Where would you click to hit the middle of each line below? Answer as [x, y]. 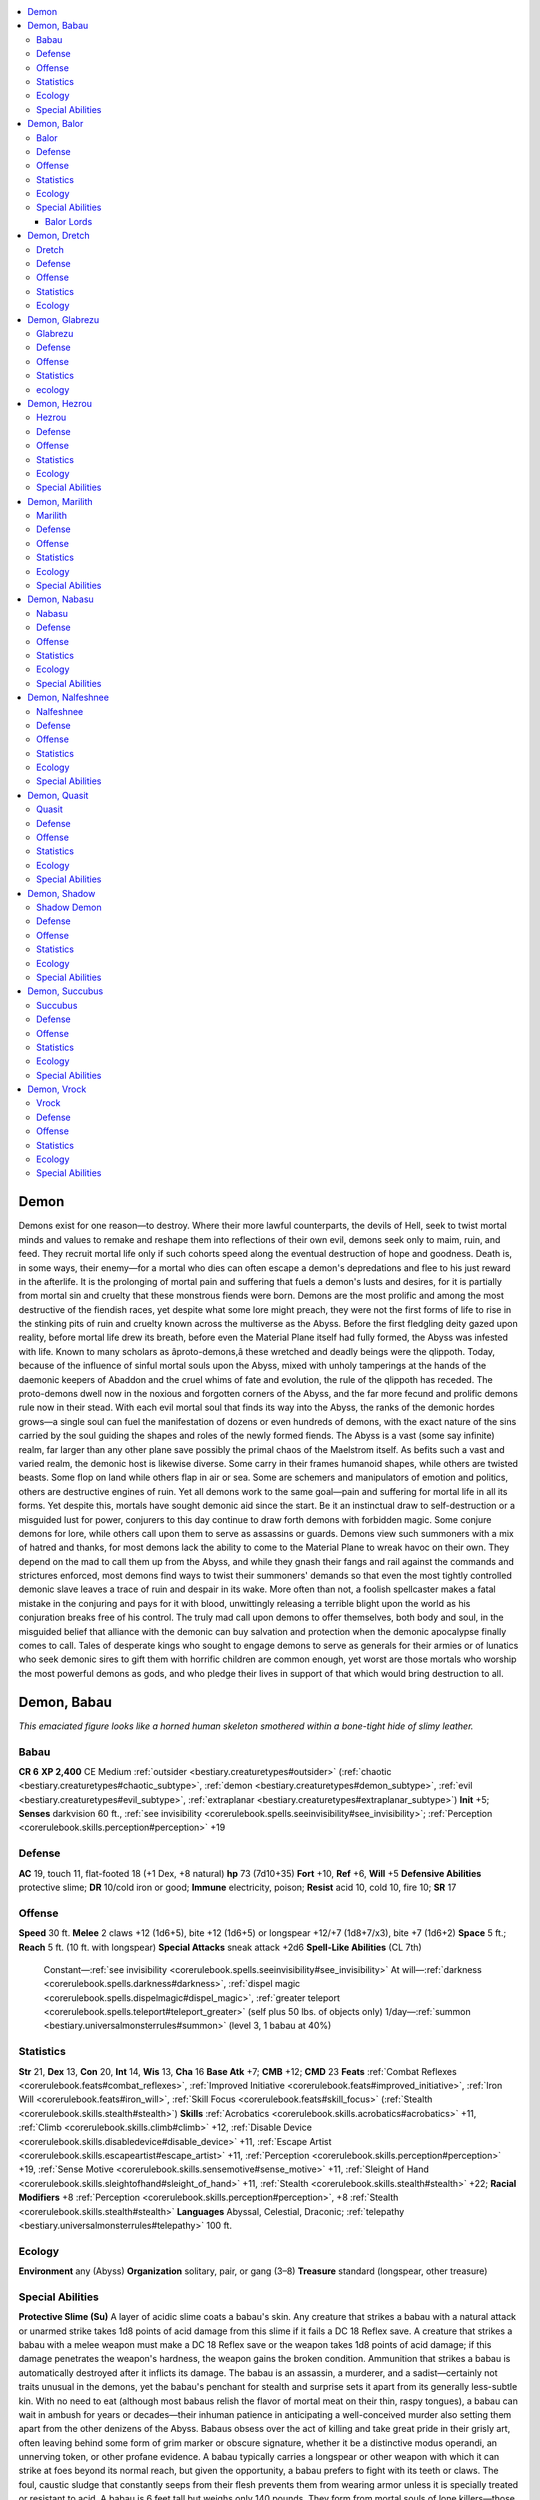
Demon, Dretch [58, 236]
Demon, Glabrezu [63, 319]
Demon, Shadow [61, 893]
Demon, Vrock [57, 1089]
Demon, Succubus [65, 991]
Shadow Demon [69, 907]
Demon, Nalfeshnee [68, 697]
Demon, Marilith [60, 501]
